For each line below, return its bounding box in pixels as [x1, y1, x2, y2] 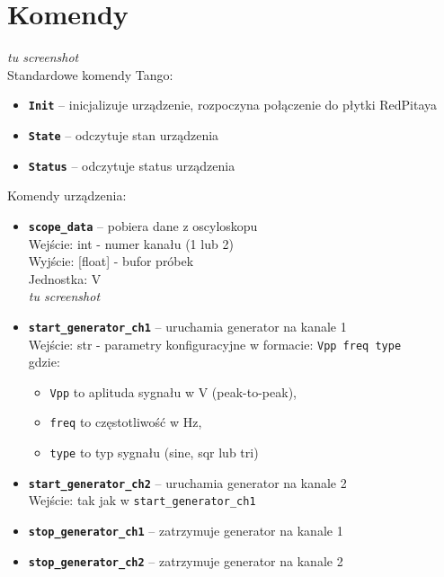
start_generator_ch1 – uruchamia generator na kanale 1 [28, 316, 347, 335]
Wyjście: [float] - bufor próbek [28, 252, 194, 271]
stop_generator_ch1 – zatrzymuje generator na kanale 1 [28, 521, 343, 540]
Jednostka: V [28, 269, 102, 288]
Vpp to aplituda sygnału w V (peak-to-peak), [49, 382, 297, 401]
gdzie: [28, 352, 60, 371]
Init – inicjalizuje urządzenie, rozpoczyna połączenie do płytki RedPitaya [28, 95, 438, 114]
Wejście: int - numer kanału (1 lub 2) [28, 234, 234, 253]
